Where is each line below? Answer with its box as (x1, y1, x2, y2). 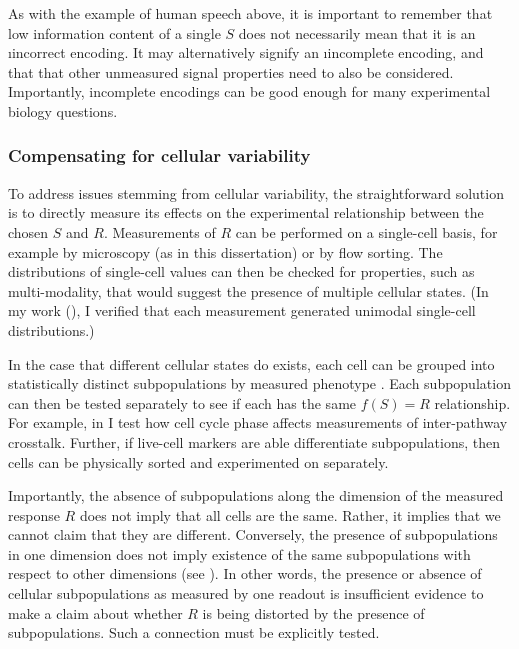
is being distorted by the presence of (202, 602, 425, 623)
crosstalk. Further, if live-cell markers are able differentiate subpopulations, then (8, 431, 501, 452)
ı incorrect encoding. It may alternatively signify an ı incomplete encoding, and (8, 42, 484, 63)
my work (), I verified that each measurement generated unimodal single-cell (8, 300, 476, 321)
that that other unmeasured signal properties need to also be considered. (8, 61, 454, 82)
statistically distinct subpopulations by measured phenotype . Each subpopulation (8, 373, 511, 394)
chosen (8, 221, 49, 242)
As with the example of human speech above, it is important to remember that (8, 3, 493, 23)
